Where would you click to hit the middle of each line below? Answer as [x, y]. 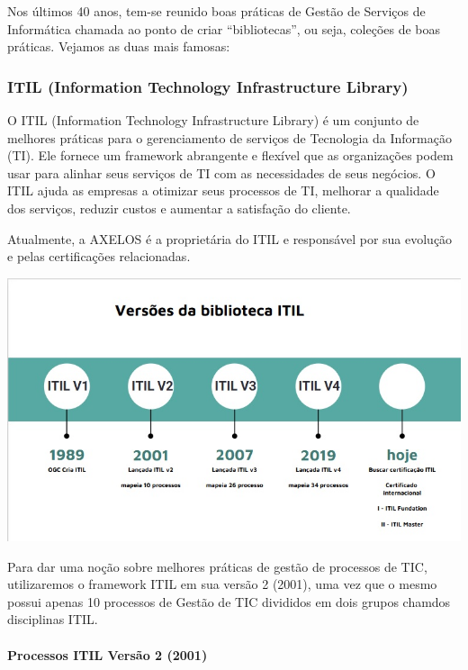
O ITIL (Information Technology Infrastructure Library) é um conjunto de [213, 120]
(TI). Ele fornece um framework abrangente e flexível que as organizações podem [230, 155]
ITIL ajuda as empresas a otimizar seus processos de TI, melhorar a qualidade [223, 190]
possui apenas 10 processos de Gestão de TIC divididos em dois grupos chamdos [229, 601]
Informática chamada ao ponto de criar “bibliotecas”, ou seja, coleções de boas [224, 28]
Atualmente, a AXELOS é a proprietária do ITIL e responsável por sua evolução [230, 238]
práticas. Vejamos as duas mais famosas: [119, 46]
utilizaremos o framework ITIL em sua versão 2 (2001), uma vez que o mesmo [222, 584]
